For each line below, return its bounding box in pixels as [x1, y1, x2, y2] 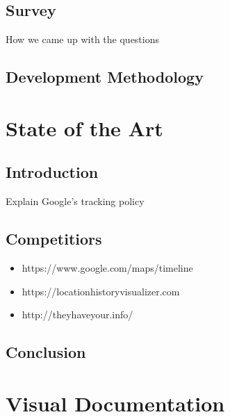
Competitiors [6, 228, 102, 250]
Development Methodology [6, 66, 204, 88]
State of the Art [6, 113, 163, 142]
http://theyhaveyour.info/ [22, 307, 133, 322]
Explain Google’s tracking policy [6, 194, 145, 208]
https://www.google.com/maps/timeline [22, 260, 193, 275]
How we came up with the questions [6, 32, 160, 47]
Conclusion [6, 341, 86, 363]
